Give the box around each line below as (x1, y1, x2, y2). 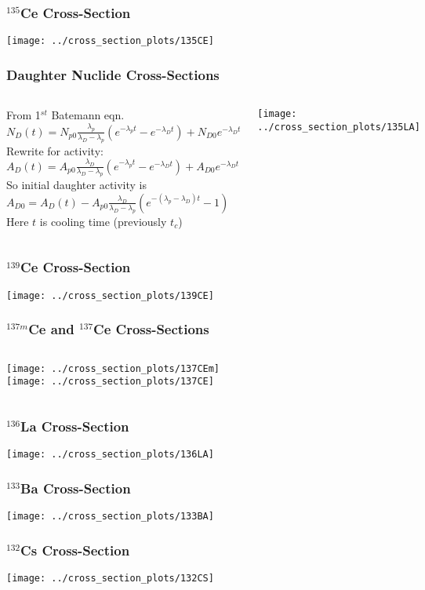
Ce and (28, 319, 74, 339)
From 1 (6, 107, 41, 123)
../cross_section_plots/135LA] (257, 121, 420, 133)
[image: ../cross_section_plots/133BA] (6, 511, 214, 523)
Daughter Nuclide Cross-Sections (6, 64, 220, 84)
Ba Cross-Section (20, 478, 131, 497)
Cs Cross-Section (20, 540, 130, 559)
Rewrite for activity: (6, 142, 104, 158)
